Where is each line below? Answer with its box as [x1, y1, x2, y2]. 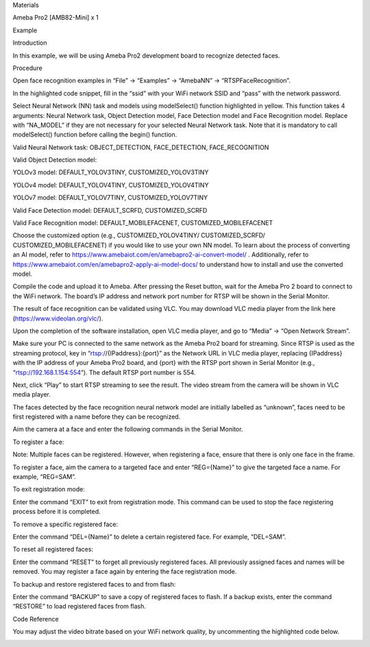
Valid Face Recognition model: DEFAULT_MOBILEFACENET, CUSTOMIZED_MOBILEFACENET [12, 219, 273, 227]
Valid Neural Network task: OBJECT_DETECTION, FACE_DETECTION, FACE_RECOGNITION [12, 143, 269, 151]
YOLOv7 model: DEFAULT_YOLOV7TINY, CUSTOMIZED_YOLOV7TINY [12, 193, 208, 202]
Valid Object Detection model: [12, 156, 97, 164]
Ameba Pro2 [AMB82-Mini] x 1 [12, 14, 99, 22]
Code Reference [12, 615, 59, 623]
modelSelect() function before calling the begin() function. [12, 130, 177, 139]
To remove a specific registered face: [12, 520, 119, 528]
